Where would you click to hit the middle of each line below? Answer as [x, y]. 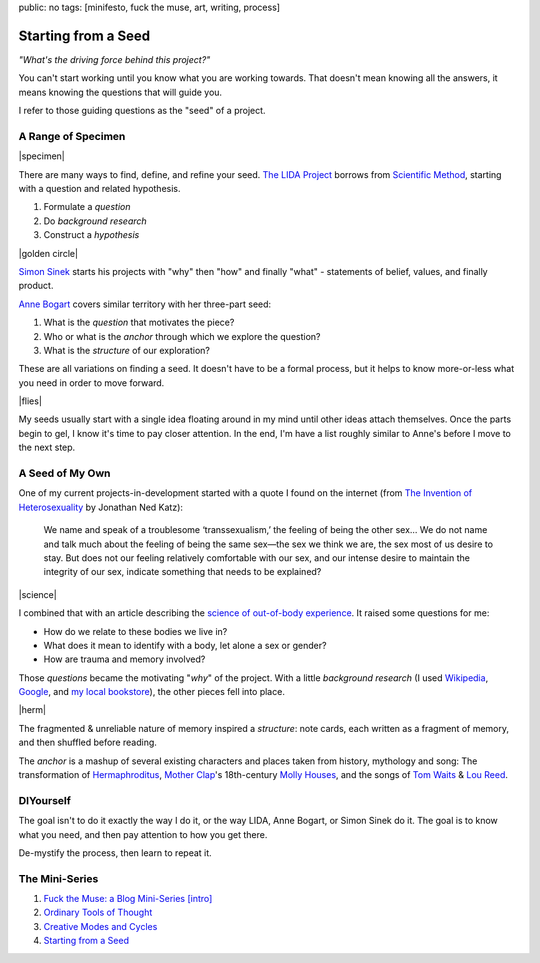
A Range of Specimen [72, 136]
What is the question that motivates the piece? [139, 322]
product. [36, 286]
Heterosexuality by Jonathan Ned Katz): [101, 507]
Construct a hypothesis [91, 235]
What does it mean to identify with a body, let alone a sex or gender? [185, 645]
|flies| [30, 401]
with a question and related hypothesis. [99, 188]
